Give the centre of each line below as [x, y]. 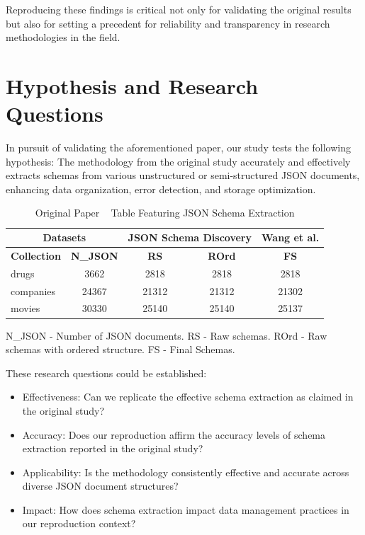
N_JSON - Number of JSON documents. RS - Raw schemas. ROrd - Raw [167, 335]
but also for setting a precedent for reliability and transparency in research [168, 23]
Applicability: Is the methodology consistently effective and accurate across [186, 472]
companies [33, 290]
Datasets [64, 237]
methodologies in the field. [63, 37]
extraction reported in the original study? [113, 448]
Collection [36, 255]
